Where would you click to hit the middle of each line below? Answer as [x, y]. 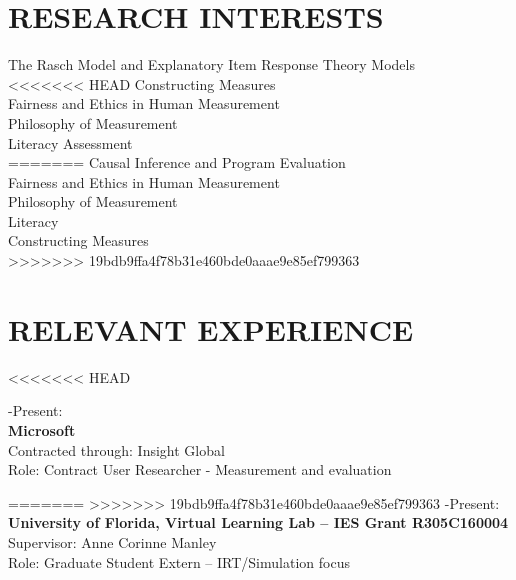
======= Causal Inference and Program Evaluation [177, 162]
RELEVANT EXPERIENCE [211, 328]
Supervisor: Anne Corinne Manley [112, 541]
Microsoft [42, 429]
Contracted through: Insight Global [116, 449]
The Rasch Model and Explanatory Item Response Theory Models [211, 64]
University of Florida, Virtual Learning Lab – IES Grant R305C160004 [258, 522]
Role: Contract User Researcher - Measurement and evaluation [200, 469]
